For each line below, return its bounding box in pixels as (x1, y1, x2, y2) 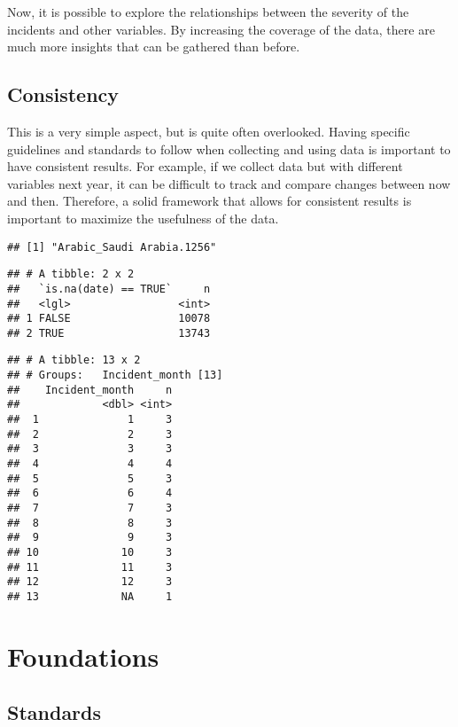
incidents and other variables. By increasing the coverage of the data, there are (7, 20, 435, 38)
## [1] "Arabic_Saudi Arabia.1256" (7, 240, 217, 254)
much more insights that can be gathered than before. (7, 37, 300, 56)
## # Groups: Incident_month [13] (7, 369, 223, 382)
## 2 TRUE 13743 (7, 326, 211, 340)
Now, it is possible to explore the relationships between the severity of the (7, 3, 409, 20)
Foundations (7, 637, 159, 674)
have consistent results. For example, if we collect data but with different (7, 157, 403, 176)
